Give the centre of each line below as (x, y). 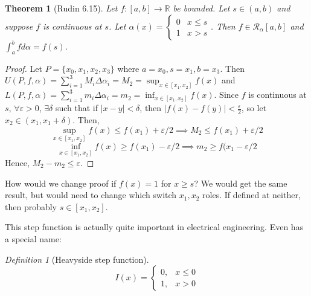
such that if (76, 108)
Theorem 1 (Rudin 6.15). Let (61, 8)
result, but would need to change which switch (91, 195)
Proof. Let (24, 68)
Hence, (17, 162)
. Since (226, 95)
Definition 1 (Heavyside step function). (77, 259)
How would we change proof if (61, 183)
